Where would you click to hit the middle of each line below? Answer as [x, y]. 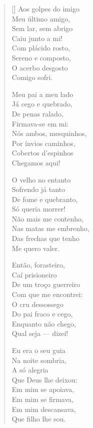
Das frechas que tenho [45, 238]
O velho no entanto [41, 179]
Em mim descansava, [44, 409]
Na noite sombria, [39, 360]
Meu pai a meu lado [42, 94]
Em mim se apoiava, [43, 389]
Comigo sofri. [32, 77]
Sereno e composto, [41, 57]
